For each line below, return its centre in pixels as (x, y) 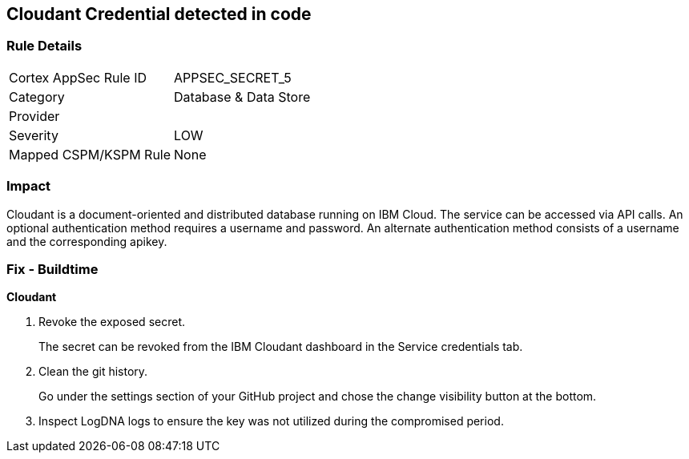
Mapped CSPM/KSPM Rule (90, 154)
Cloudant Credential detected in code (159, 14)
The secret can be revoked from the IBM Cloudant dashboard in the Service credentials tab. (281, 347)
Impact (29, 186)
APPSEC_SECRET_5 (233, 77)
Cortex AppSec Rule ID (78, 77)
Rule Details (44, 46)
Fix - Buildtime (52, 269)
